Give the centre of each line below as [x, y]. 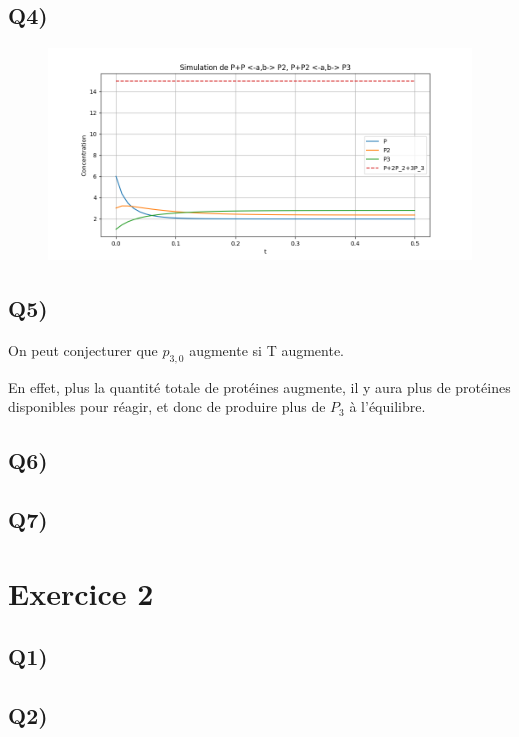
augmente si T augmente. [267, 350]
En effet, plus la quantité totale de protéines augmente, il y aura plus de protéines [259, 386]
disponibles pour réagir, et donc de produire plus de [167, 406]
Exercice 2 [81, 592]
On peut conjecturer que [83, 350]
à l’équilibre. [387, 406]
